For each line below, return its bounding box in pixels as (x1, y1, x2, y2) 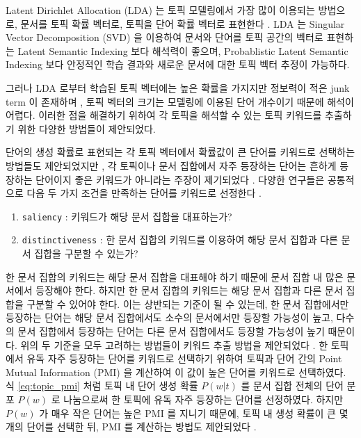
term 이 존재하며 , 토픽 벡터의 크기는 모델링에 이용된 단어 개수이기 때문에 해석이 (6, 94, 354, 108)
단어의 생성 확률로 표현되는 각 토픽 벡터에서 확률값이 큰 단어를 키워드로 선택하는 (6, 145, 355, 159)
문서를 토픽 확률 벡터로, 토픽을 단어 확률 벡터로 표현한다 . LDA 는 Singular (20, 16, 345, 31)
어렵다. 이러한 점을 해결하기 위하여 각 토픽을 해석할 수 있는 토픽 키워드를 (6, 108, 322, 122)
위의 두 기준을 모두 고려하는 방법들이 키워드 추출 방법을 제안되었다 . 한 (20, 337, 328, 352)
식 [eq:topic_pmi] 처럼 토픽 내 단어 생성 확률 (6, 378, 198, 393)
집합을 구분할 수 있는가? (34, 246, 138, 261)
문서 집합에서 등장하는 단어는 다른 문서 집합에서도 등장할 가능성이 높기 (17, 324, 325, 338)
